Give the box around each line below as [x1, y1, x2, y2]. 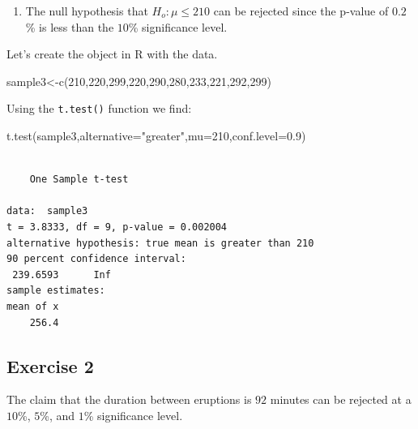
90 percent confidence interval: [6, 253, 186, 265]
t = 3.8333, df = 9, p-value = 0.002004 [6, 221, 228, 233]
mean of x [6, 300, 59, 312]
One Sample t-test [29, 174, 129, 186]
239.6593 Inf [12, 268, 111, 281]
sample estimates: [6, 285, 105, 297]
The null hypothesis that [25, 2, 148, 19]
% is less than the [25, 18, 114, 35]
